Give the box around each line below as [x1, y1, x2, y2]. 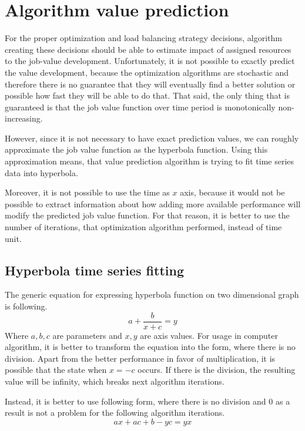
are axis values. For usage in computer [140, 329, 278, 341]
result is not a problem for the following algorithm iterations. [5, 406, 225, 419]
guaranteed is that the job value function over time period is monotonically [5, 100, 276, 113]
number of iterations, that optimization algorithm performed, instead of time [5, 221, 282, 233]
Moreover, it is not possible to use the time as [5, 186, 170, 198]
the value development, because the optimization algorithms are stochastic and [5, 66, 289, 78]
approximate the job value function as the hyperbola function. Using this [5, 143, 268, 156]
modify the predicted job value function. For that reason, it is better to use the [5, 209, 290, 221]
